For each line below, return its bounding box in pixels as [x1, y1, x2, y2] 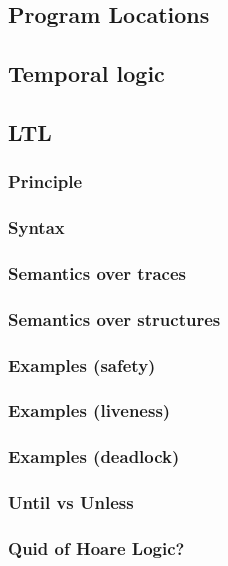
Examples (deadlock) [8, 444, 180, 469]
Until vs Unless [8, 490, 134, 515]
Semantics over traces [8, 260, 186, 285]
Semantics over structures [8, 306, 221, 331]
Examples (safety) [8, 352, 156, 377]
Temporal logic [8, 58, 165, 89]
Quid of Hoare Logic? [8, 536, 185, 561]
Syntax [8, 215, 65, 240]
